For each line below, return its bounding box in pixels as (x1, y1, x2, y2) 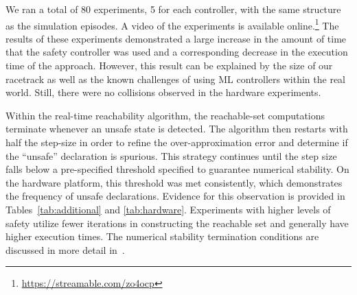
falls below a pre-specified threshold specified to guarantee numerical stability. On (5, 162, 349, 176)
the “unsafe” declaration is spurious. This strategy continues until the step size (5, 148, 337, 163)
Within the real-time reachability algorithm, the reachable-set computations (5, 108, 325, 122)
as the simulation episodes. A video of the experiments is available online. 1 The (5, 16, 339, 32)
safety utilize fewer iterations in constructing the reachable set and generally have (5, 215, 349, 230)
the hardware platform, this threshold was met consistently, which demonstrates (5, 175, 343, 189)
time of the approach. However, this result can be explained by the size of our (5, 58, 333, 73)
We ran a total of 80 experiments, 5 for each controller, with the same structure (5, 2, 341, 16)
